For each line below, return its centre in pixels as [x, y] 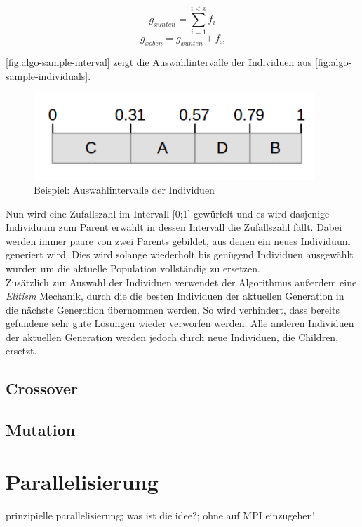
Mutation [41, 430]
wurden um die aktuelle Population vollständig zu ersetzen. [133, 268]
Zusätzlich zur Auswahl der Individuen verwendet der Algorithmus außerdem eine [181, 282]
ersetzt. [21, 351]
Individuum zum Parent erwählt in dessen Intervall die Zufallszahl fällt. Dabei [174, 227]
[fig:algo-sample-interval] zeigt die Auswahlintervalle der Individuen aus [159, 61]
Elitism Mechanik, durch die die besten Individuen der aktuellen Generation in [175, 296]
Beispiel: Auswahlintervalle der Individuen [124, 189]
